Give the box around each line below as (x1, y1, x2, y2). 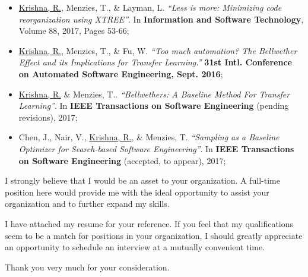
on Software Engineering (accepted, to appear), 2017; (18, 154, 226, 166)
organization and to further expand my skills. (5, 197, 170, 210)
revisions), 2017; (18, 111, 78, 123)
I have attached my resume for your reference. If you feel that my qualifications (5, 217, 294, 229)
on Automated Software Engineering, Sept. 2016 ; (18, 67, 223, 80)
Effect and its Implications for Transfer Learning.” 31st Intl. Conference (18, 56, 292, 68)
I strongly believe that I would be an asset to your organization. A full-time (5, 174, 280, 187)
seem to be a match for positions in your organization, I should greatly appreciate (5, 229, 303, 241)
